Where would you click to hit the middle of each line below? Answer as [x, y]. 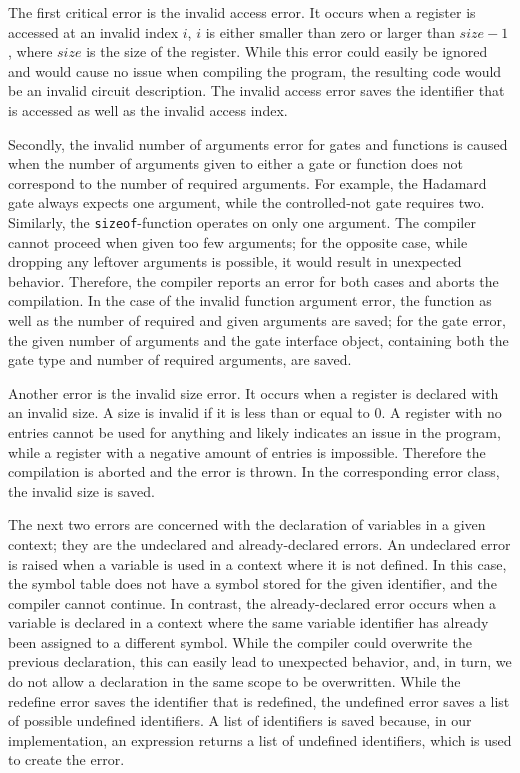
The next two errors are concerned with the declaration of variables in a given [247, 524]
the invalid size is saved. [81, 490]
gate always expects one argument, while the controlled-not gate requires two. [246, 202]
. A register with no [441, 412]
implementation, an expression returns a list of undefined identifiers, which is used [260, 739]
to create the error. [66, 759]
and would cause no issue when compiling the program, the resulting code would [255, 70]
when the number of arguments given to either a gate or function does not [235, 163]
